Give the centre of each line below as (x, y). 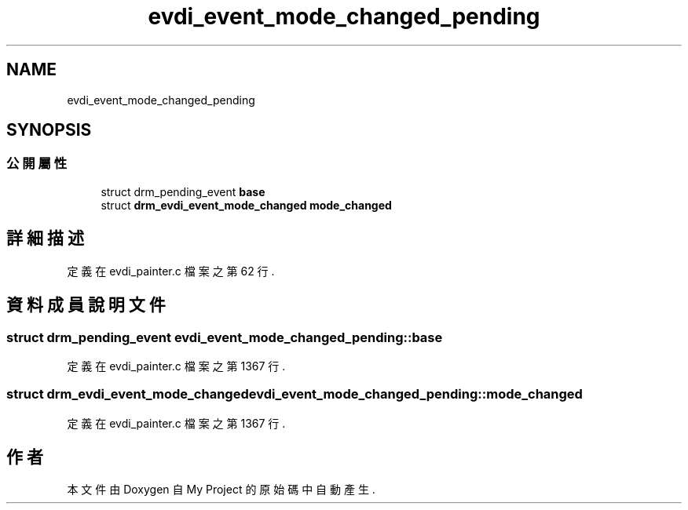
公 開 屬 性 (37, 164)
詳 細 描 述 (45, 239)
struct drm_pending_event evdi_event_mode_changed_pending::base (225, 337)
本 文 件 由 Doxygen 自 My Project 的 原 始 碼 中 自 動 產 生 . (221, 490)
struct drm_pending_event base (183, 191)
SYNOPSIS (49, 130)
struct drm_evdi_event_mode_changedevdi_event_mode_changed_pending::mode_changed (295, 394)
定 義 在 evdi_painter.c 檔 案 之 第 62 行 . (171, 271)
